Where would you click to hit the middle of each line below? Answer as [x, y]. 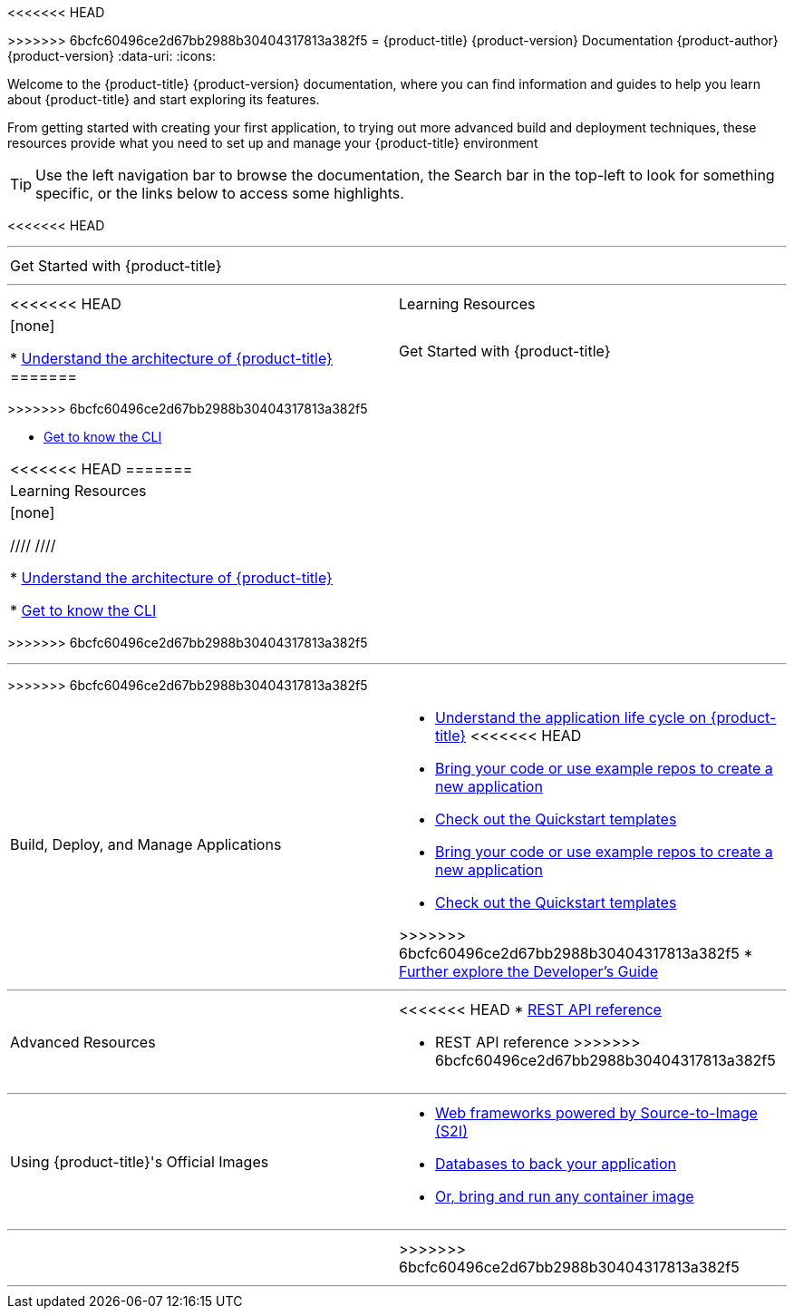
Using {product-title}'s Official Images [140, 1162]
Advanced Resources [83, 1042]
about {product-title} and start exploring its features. [164, 99]
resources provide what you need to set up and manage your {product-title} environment [273, 143]
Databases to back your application [556, 1164]
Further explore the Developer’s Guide [528, 971]
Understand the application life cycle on [571, 717]
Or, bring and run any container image [565, 1196]
